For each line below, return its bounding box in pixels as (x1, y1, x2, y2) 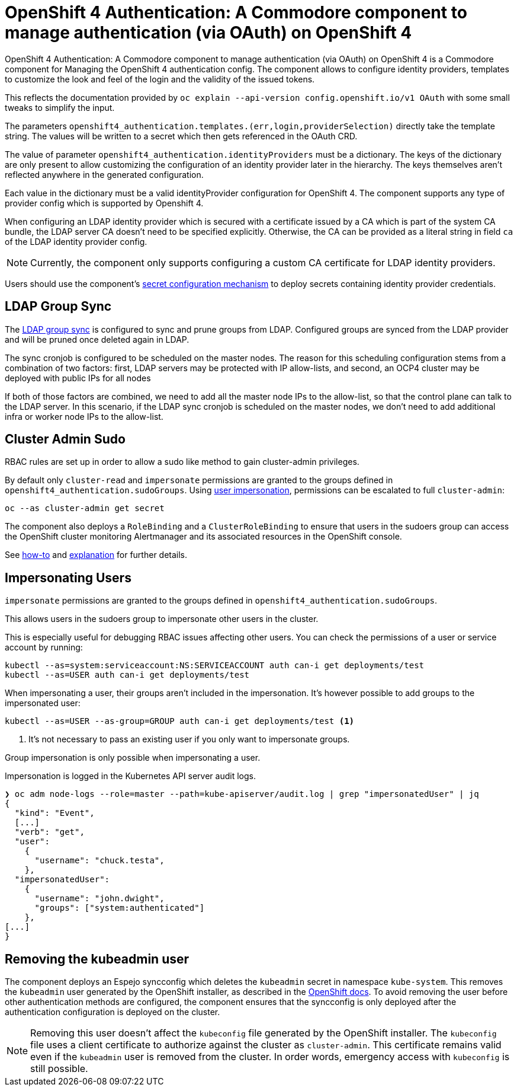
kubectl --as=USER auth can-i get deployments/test (5, 670, 250, 680)
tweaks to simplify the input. (5, 102, 115, 113)
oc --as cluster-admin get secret (5, 503, 165, 513)
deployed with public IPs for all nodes (5, 372, 151, 383)
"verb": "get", (14, 827, 85, 837)
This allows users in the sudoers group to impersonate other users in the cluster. (5, 614, 319, 624)
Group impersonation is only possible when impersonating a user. (5, 752, 261, 763)
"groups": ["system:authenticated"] (34, 903, 205, 913)
